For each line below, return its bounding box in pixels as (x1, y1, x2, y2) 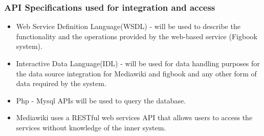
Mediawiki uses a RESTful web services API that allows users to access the (16, 112, 253, 123)
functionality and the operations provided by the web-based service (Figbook (16, 31, 257, 41)
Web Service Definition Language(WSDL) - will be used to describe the (16, 21, 240, 32)
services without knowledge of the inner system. (16, 122, 166, 132)
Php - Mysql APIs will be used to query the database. (16, 95, 186, 105)
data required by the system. (16, 78, 106, 89)
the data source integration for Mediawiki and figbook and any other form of (16, 68, 257, 78)
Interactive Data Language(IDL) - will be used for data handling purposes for (16, 58, 260, 68)
